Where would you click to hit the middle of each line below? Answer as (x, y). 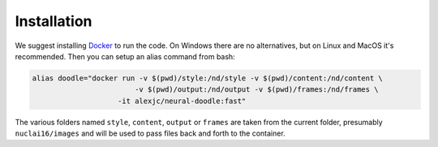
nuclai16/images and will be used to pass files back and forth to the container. (150, 133)
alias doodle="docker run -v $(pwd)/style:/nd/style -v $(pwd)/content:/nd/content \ (207, 78)
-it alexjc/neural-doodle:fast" (182, 101)
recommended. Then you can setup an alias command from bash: (125, 56)
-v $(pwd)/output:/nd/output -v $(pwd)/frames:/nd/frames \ (256, 90)
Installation (54, 21)
